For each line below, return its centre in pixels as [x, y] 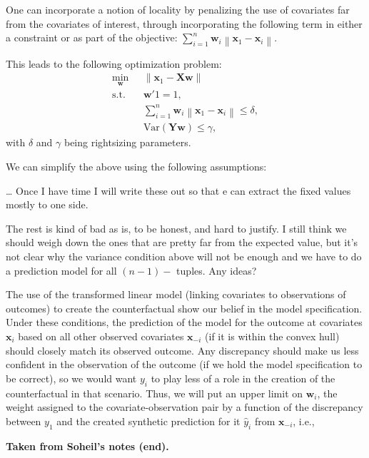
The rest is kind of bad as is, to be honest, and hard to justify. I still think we [176, 228]
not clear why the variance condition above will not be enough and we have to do [184, 256]
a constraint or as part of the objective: [92, 37]
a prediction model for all [61, 270]
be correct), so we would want [71, 378]
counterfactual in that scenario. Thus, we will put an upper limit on [155, 393]
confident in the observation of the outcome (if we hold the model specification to [184, 364]
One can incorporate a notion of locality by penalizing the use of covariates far [178, 9]
